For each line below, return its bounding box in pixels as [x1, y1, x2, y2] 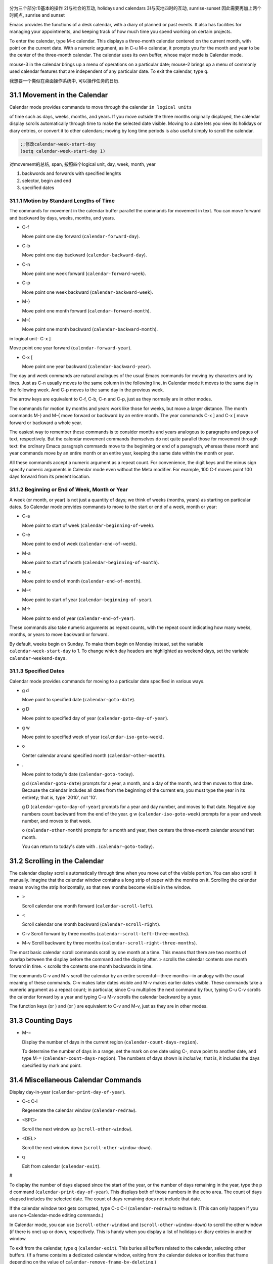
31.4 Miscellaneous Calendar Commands [9, 1075, 142, 1084]
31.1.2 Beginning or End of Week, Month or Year [9, 486, 128, 493]
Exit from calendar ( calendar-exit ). [22, 1163, 101, 1169]
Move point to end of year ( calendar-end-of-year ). [22, 615, 135, 621]
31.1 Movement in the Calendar [9, 91, 108, 100]
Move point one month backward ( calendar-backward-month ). [22, 326, 158, 332]
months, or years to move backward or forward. [9, 631, 109, 638]
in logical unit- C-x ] [9, 335, 51, 341]
